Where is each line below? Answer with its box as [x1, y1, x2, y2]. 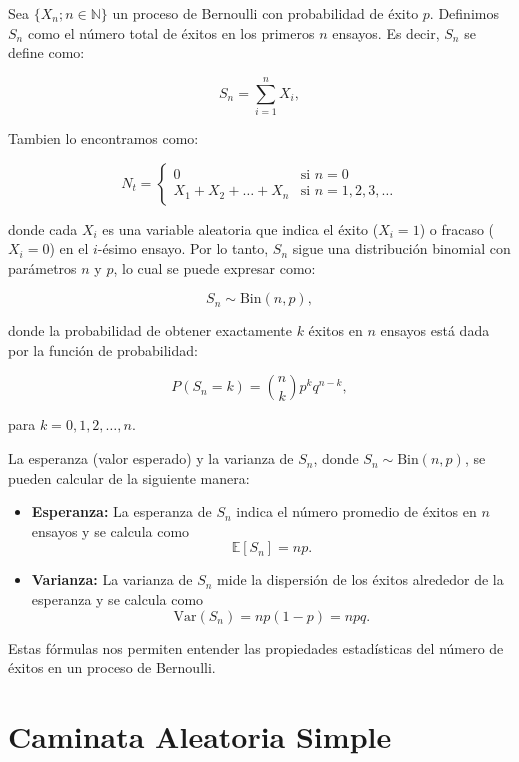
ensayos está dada [380, 320, 490, 341]
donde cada [8, 218, 78, 239]
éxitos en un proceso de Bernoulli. [8, 657, 216, 678]
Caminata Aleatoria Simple [8, 716, 392, 756]
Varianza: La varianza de [31, 569, 193, 590]
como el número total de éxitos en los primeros [27, 22, 315, 43]
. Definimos [429, 3, 499, 23]
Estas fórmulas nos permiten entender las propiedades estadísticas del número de [8, 637, 504, 658]
